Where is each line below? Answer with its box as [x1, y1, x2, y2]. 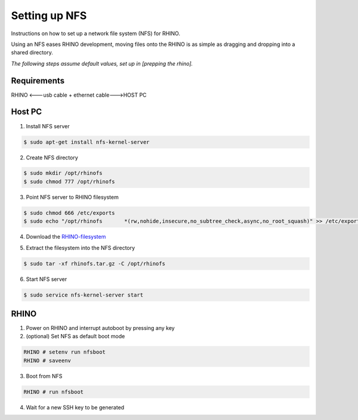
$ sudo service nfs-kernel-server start [23, 291, 143, 298]
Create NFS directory [26, 154, 79, 161]
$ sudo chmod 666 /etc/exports [23, 209, 116, 216]
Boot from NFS [26, 372, 63, 379]
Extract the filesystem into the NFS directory [26, 244, 135, 251]
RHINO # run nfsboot [23, 388, 84, 395]
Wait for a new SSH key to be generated [26, 403, 125, 411]
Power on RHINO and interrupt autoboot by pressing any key [26, 325, 175, 332]
